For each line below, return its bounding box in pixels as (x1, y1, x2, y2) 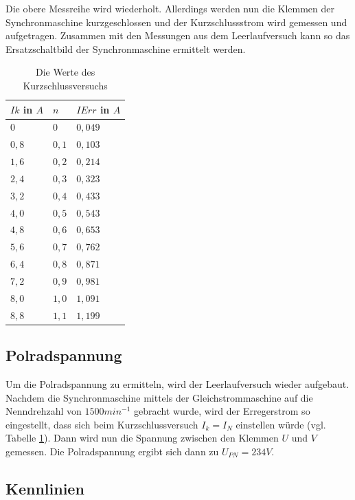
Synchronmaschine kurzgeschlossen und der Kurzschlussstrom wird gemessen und (5, 14, 347, 29)
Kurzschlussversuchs (23, 78, 108, 92)
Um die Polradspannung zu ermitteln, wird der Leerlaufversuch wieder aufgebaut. (5, 376, 350, 391)
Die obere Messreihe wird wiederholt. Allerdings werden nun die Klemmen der (5, 1, 335, 15)
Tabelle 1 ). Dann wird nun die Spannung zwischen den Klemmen (5, 431, 279, 445)
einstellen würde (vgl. (236, 417, 326, 431)
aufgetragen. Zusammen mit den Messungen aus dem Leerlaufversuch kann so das (5, 28, 350, 43)
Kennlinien (5, 477, 84, 499)
